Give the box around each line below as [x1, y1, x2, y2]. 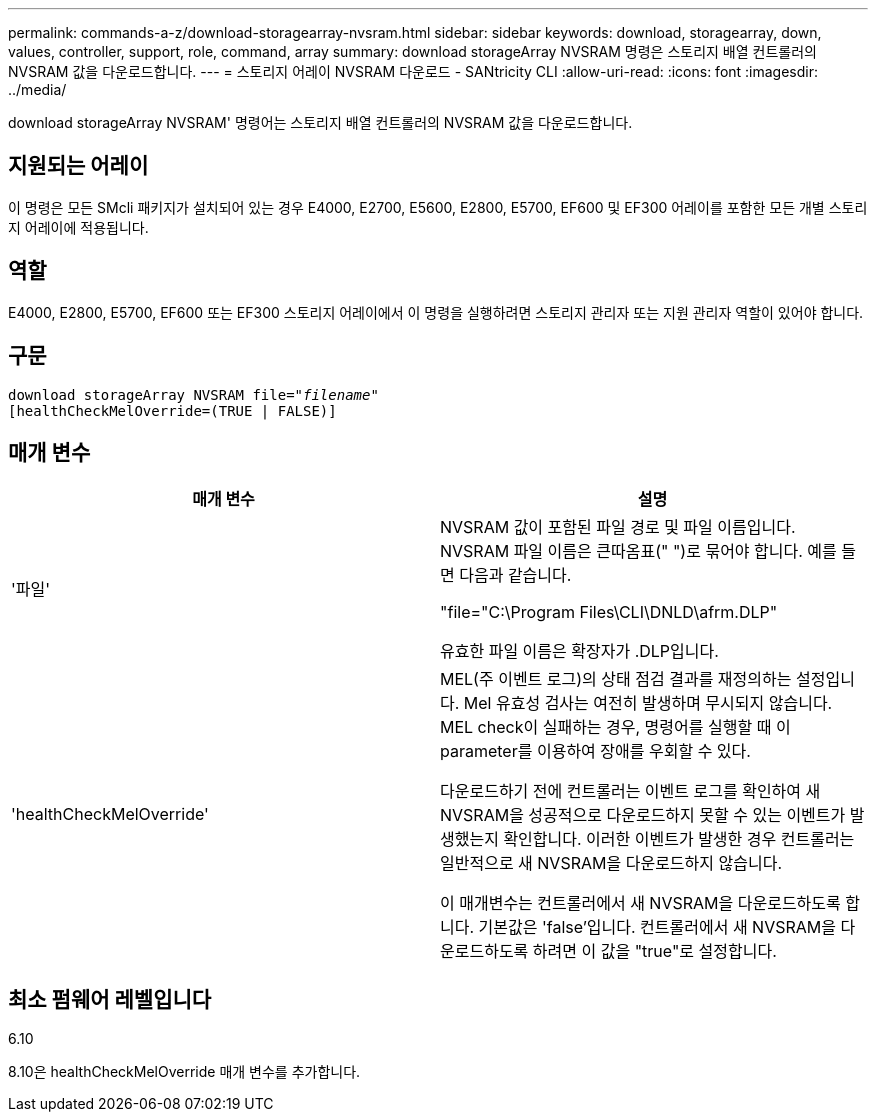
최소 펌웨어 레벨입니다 [8, 986, 212, 1012]
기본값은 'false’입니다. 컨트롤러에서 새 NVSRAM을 [478, 917, 836, 938]
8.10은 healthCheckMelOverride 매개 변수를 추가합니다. [8, 1063, 361, 1081]
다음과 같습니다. [459, 565, 572, 586]
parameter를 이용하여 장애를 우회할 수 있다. [440, 741, 751, 762]
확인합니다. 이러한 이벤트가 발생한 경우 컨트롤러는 [503, 829, 855, 850]
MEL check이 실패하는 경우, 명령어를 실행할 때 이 [440, 717, 791, 738]
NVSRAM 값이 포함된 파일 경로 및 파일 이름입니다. [440, 517, 796, 538]
